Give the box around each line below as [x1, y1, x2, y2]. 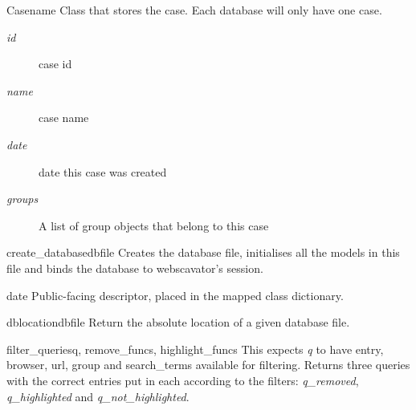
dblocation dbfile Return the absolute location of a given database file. [6, 314, 350, 331]
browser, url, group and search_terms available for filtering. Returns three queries [6, 356, 410, 373]
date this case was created [39, 163, 167, 180]
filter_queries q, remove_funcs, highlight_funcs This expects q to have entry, [6, 340, 384, 357]
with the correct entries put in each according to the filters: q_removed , [6, 371, 359, 388]
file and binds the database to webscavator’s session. [6, 259, 263, 276]
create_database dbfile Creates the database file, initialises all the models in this [6, 244, 400, 261]
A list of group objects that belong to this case [39, 217, 269, 233]
